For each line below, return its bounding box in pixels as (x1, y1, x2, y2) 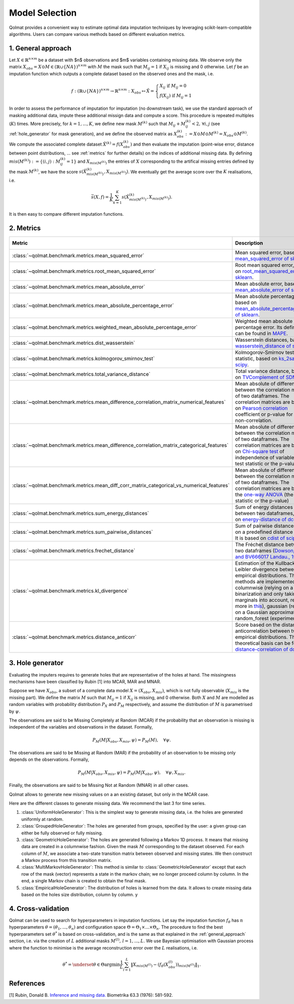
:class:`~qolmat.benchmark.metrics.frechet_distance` (12, 547, 136, 554)
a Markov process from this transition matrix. (21, 857, 112, 863)
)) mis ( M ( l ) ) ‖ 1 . (175, 961, 201, 968)
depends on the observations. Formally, (9, 756, 89, 762)
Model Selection (9, 7, 77, 18)
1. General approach (9, 44, 72, 52)
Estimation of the (235, 560, 274, 567)
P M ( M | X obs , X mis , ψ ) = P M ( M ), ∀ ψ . (92, 737, 171, 744)
